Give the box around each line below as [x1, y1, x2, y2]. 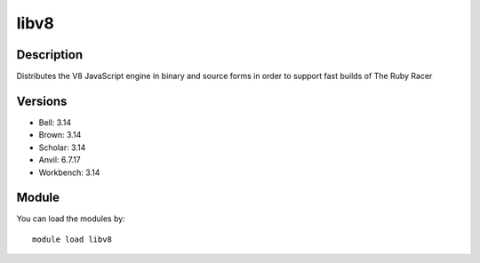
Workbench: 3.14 [38, 167, 100, 178]
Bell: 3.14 [38, 116, 71, 128]
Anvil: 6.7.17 [38, 155, 82, 165]
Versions [16, 93, 68, 108]
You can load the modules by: [16, 213, 126, 224]
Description [16, 47, 84, 62]
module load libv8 [32, 234, 113, 244]
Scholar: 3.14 [38, 142, 86, 153]
